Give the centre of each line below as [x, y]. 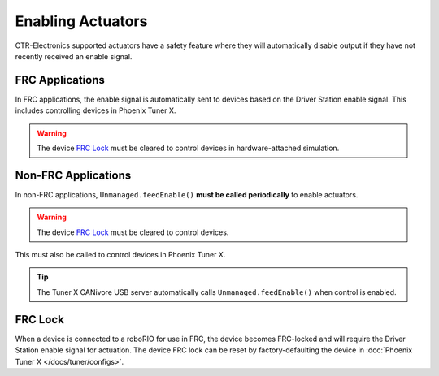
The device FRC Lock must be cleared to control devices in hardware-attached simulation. [188, 148]
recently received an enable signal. [74, 56]
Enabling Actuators [81, 21]
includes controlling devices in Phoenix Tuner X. [96, 110]
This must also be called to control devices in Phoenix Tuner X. [120, 255]
